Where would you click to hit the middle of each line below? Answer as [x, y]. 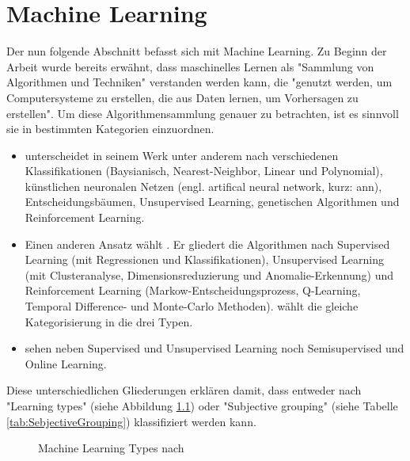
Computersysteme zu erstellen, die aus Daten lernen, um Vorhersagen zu [182, 97]
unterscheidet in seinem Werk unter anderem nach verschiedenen [182, 155]
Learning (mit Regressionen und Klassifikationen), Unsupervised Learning [204, 259]
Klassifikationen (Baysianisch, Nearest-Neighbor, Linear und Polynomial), [204, 171]
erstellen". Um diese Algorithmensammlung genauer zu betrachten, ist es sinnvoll [203, 113]
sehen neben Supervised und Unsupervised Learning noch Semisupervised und [214, 348]
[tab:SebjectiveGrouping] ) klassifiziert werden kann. [131, 421]
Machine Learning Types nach [111, 448]
